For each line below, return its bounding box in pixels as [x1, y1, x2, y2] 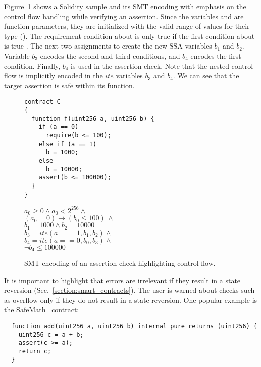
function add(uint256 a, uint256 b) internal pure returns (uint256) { [11, 323, 257, 330]
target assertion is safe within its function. [4, 80, 135, 90]
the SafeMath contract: [4, 304, 79, 315]
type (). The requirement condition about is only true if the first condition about [4, 30, 255, 41]
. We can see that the [173, 70, 239, 81]
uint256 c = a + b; [18, 331, 84, 338]
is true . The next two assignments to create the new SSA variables [4, 40, 212, 51]
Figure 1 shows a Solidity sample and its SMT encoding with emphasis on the [4, 1, 246, 11]
